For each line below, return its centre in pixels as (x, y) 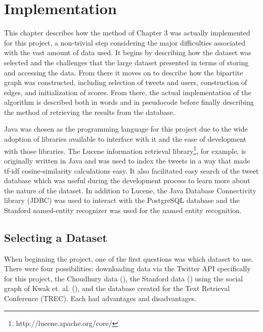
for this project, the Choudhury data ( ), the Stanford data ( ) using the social (124, 278)
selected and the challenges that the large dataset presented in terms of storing (126, 62)
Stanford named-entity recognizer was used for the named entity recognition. (123, 210)
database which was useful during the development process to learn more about (127, 180)
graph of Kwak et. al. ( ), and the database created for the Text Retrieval (117, 288)
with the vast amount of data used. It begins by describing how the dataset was (128, 52)
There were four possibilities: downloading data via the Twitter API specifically (127, 268)
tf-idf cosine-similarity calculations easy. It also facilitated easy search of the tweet (131, 170)
